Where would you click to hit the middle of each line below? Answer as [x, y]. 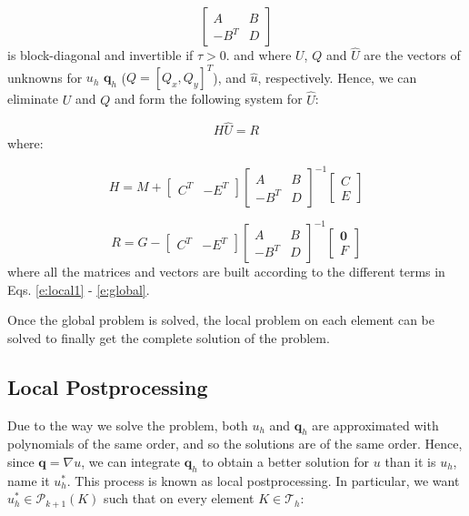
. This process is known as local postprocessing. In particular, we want [263, 480]
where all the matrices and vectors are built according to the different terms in [226, 271]
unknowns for [45, 77]
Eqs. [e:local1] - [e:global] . [79, 289]
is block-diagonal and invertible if [100, 55]
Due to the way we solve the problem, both [128, 425]
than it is [410, 461]
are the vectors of [412, 55]
